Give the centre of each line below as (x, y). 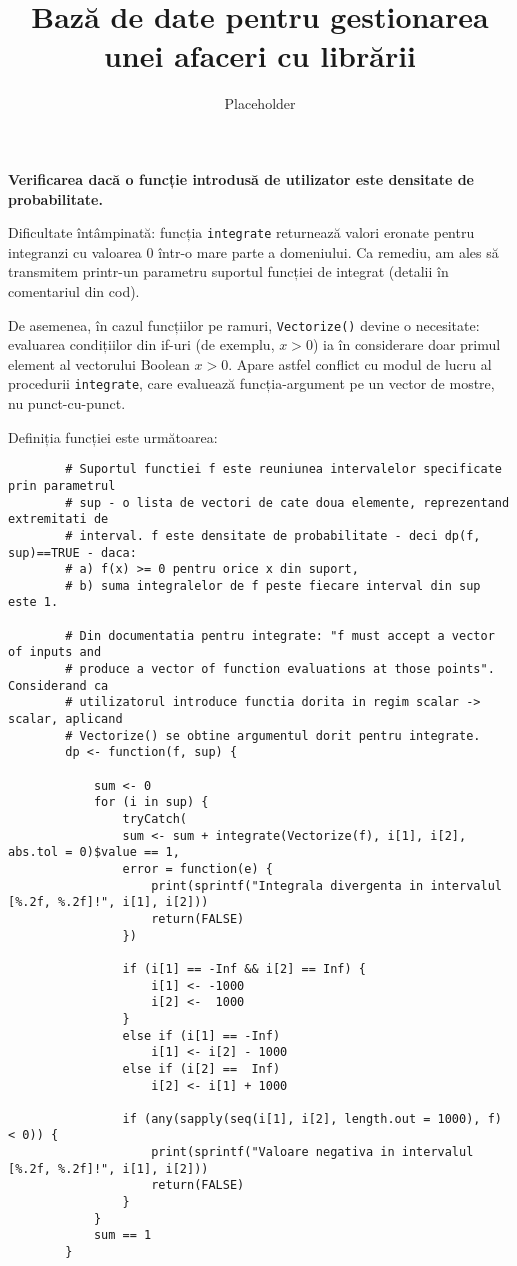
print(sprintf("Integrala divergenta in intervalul (326, 885)
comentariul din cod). (74, 290)
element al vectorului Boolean (99, 363)
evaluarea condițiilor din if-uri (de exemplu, (141, 344)
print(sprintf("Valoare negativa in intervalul (312, 1152)
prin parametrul (62, 485)
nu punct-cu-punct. (67, 403)
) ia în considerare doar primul (406, 344)
